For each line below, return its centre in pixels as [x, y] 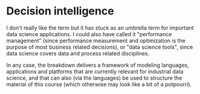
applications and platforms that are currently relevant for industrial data [95, 71]
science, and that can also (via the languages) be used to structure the [94, 78]
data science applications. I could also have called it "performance [89, 34]
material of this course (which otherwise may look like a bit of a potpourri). [99, 84]
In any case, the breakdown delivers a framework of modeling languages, [98, 65]
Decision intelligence [60, 11]
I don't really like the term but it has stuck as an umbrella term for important [100, 28]
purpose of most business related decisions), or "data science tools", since [100, 47]
